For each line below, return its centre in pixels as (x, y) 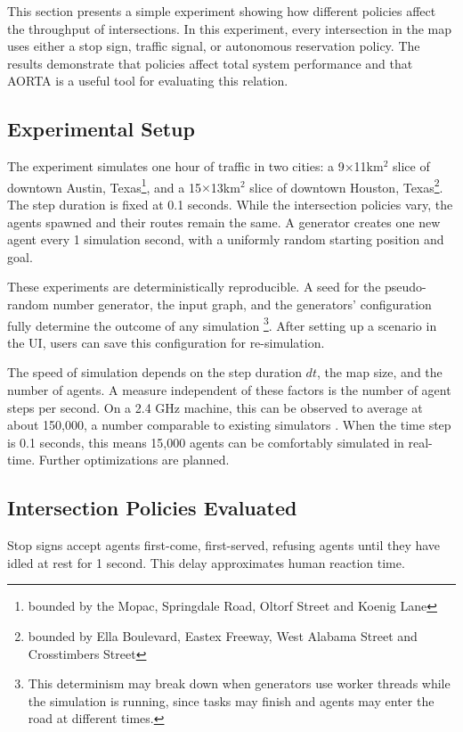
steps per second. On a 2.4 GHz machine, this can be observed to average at (215, 407)
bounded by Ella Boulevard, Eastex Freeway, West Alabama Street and (223, 635)
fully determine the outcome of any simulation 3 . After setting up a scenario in (222, 324)
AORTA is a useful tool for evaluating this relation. (148, 81)
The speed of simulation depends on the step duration (154, 372)
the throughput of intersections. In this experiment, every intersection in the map (230, 28)
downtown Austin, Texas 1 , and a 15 (104, 185)
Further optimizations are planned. (134, 460)
